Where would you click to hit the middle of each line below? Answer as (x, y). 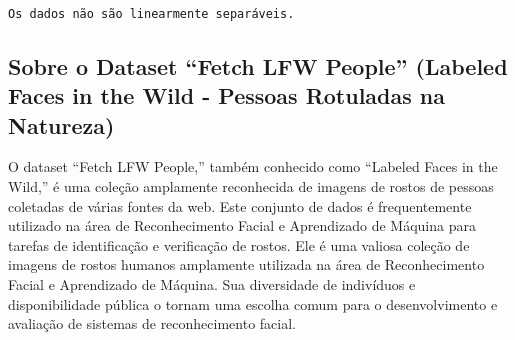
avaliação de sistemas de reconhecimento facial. (152, 323)
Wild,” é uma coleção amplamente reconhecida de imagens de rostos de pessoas (251, 186)
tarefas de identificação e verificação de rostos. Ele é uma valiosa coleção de (239, 244)
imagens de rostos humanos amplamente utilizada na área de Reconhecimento (246, 264)
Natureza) (61, 124)
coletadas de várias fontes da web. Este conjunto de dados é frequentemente (240, 205)
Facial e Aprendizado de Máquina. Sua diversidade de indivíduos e (212, 283)
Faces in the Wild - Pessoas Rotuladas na (226, 95)
